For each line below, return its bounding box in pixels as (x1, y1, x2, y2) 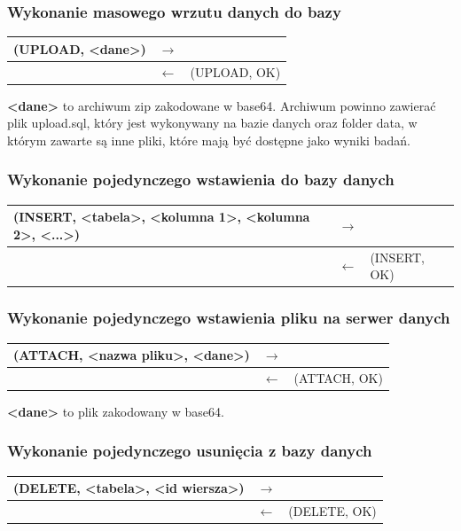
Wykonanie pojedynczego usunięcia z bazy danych (7, 440, 372, 462)
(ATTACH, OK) (293, 368, 383, 387)
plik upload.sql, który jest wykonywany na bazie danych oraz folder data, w (7, 113, 418, 132)
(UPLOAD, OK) (190, 62, 281, 81)
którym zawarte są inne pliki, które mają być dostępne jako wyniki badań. (7, 130, 410, 149)
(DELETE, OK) (288, 502, 377, 520)
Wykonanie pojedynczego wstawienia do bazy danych (7, 168, 395, 191)
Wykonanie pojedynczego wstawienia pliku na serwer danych (7, 307, 450, 329)
